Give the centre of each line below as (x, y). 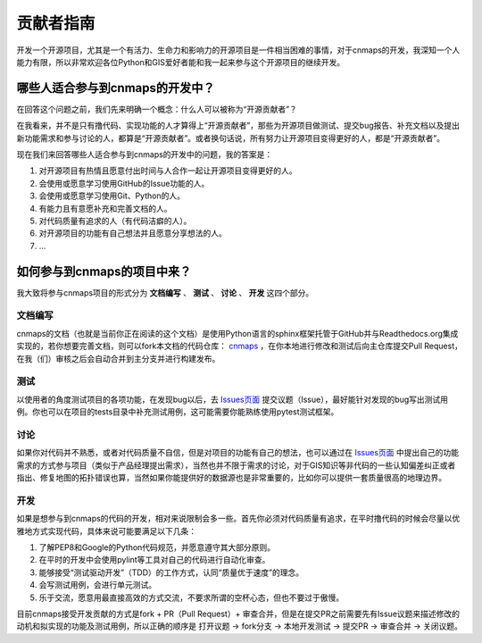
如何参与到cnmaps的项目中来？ (104, 271)
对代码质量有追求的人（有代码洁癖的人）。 (115, 221)
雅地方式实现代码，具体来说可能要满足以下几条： (106, 530)
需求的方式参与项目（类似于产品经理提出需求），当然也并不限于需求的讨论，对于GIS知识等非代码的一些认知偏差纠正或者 (236, 465)
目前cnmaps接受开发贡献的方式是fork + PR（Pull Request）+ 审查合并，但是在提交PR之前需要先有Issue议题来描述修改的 (238, 614)
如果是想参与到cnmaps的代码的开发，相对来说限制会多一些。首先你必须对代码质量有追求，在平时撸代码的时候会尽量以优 (238, 519)
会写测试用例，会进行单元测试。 (97, 585)
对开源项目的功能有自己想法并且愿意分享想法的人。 (133, 233)
